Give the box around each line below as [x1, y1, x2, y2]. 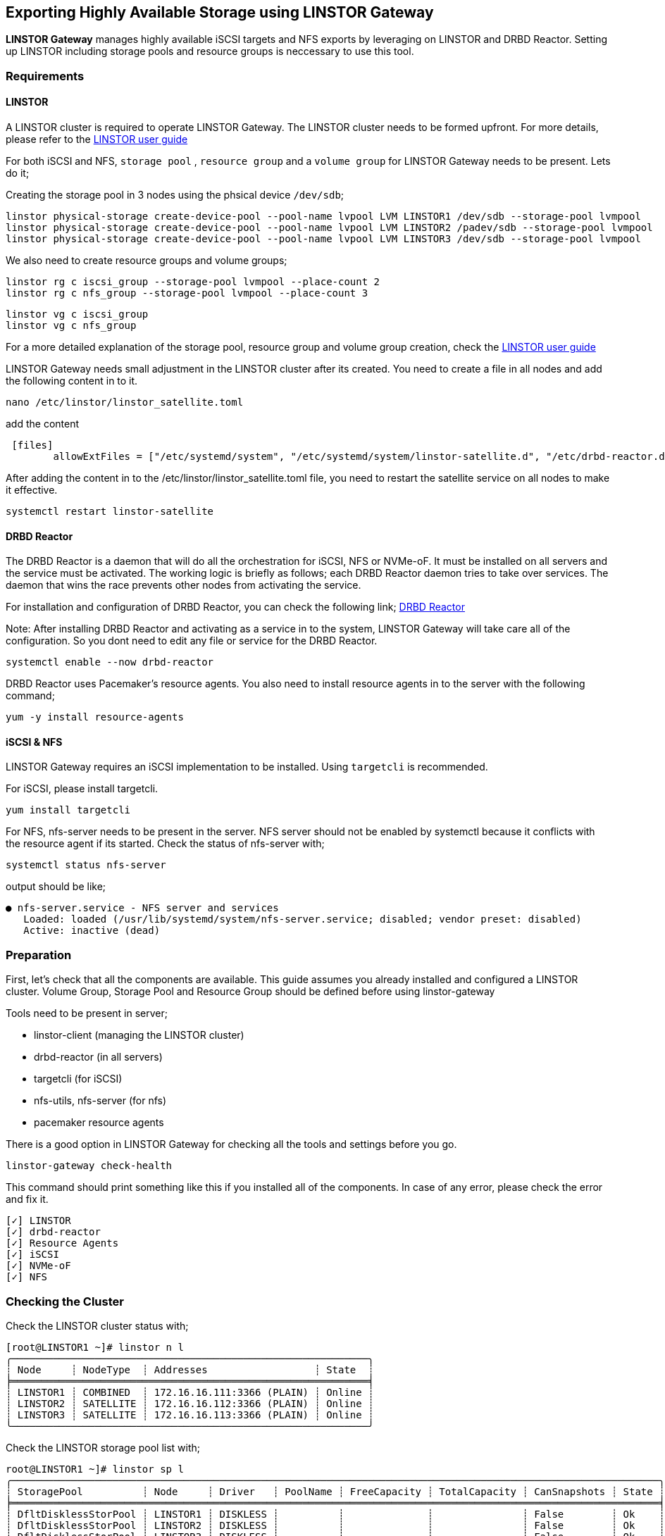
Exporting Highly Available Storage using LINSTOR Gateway [6, 4, 434, 21]
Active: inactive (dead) [23, 925, 161, 937]
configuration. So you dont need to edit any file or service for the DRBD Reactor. [6, 635, 378, 647]
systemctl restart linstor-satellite [6, 506, 214, 518]
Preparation [6, 947, 72, 962]
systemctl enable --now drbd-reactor [6, 656, 214, 668]
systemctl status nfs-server [6, 859, 166, 871]
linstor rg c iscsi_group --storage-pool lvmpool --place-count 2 [6, 276, 380, 288]
